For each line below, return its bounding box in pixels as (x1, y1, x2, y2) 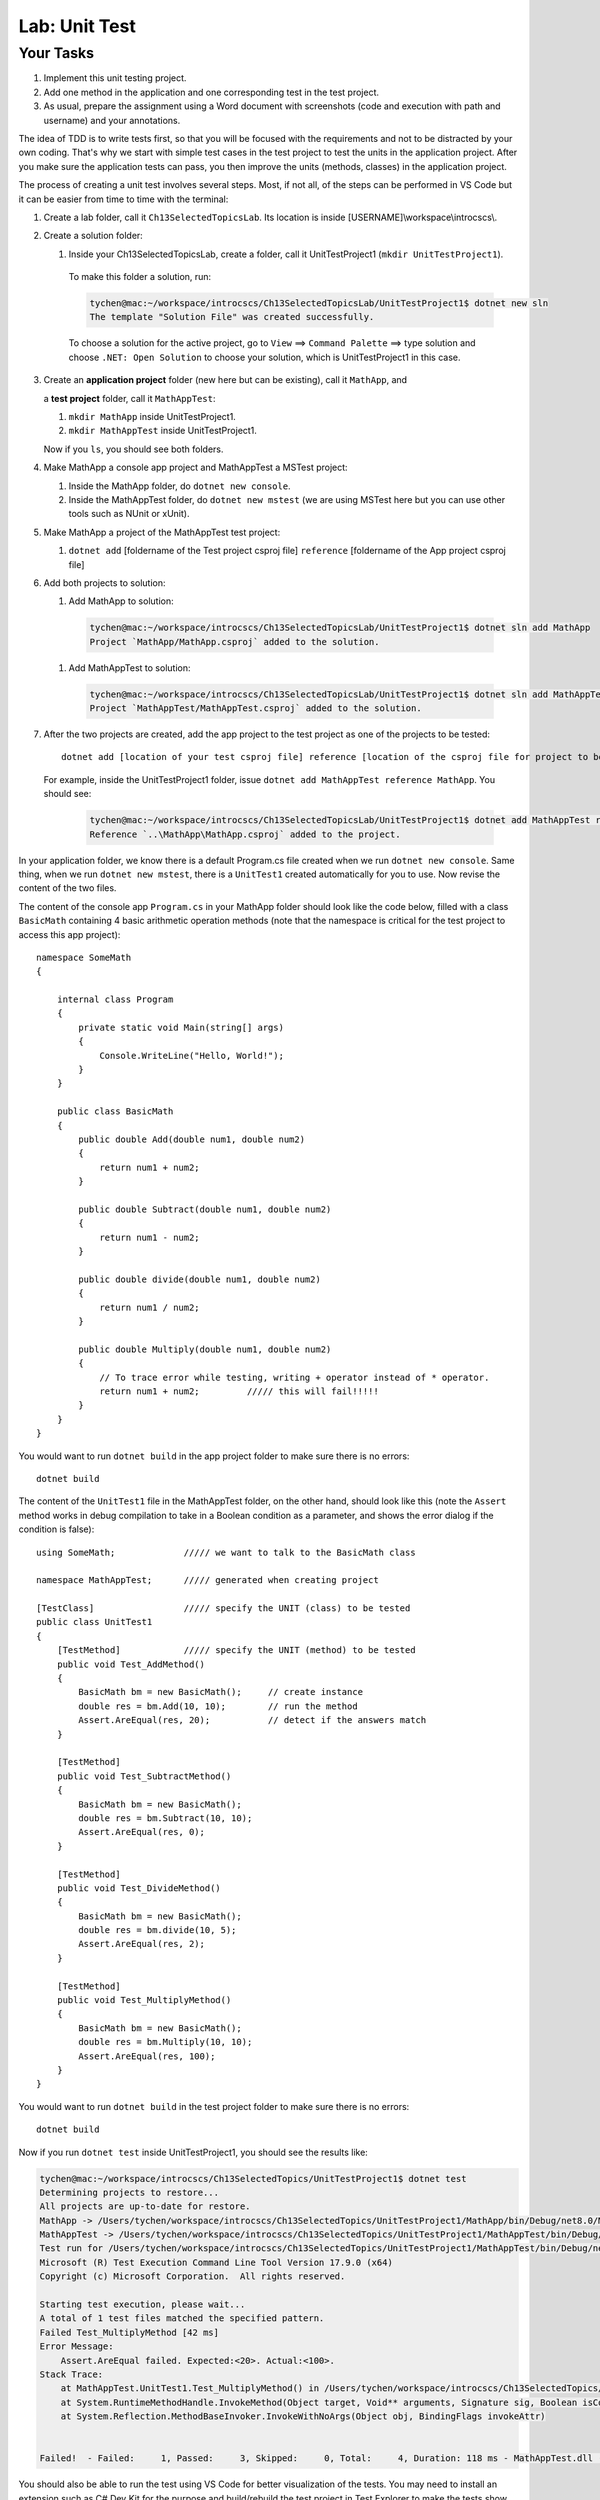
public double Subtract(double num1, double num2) (78, 1203, 332, 1215)
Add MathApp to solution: (68, 595, 174, 607)
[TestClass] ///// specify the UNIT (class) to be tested (36, 1603, 411, 1614)
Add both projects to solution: (43, 576, 166, 589)
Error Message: (39, 2341, 114, 2352)
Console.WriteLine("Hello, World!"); (99, 1050, 285, 1061)
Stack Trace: (39, 2368, 104, 2380)
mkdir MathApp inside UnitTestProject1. (68, 411, 237, 422)
